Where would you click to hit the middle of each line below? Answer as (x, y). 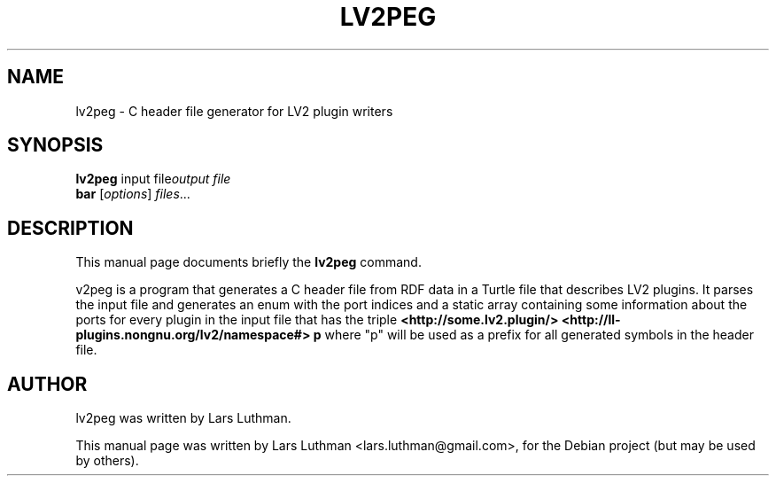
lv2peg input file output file (153, 179)
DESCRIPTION (70, 228)
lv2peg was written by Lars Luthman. (183, 418)
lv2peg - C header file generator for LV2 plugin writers (234, 111)
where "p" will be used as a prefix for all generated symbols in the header (539, 335)
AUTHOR (47, 384)
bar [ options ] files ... (133, 194)
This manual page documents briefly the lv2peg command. (248, 262)
